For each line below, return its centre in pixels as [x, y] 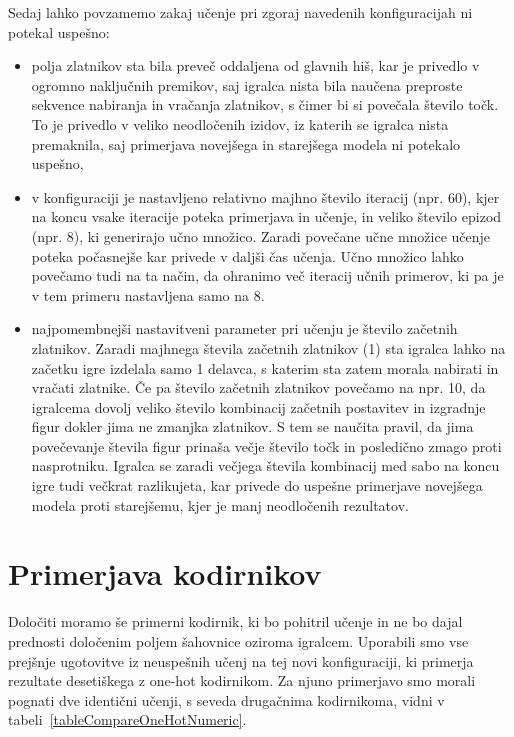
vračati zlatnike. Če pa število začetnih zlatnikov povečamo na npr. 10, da [258, 387]
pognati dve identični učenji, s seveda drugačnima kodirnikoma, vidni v [226, 699]
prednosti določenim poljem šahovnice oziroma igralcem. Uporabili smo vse [238, 640]
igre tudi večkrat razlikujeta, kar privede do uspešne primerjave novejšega [257, 485]
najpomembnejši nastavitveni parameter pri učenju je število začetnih [244, 328]
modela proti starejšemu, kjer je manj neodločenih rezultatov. [220, 504]
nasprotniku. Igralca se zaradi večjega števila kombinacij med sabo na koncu [265, 465]
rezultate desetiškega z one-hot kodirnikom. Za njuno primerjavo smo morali [242, 680]
